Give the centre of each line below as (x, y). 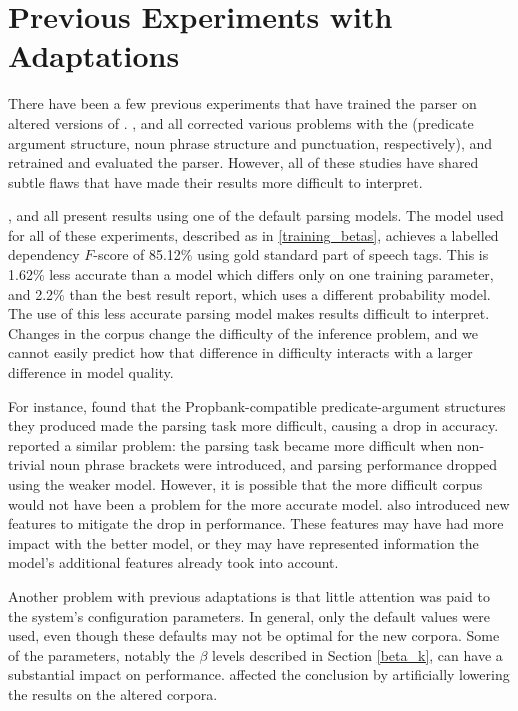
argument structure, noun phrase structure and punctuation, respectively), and (250, 142)
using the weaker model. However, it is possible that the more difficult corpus (245, 484)
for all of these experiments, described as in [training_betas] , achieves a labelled (253, 234)
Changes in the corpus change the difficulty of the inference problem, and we (243, 332)
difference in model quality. (91, 372)
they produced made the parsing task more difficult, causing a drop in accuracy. (253, 425)
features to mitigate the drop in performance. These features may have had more (256, 523)
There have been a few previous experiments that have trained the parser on (242, 103)
